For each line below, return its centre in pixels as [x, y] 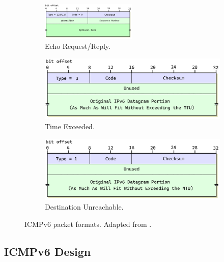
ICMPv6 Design [48, 251]
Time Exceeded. [70, 126]
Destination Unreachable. [84, 207]
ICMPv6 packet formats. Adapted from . [88, 224]
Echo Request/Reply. [78, 46]
